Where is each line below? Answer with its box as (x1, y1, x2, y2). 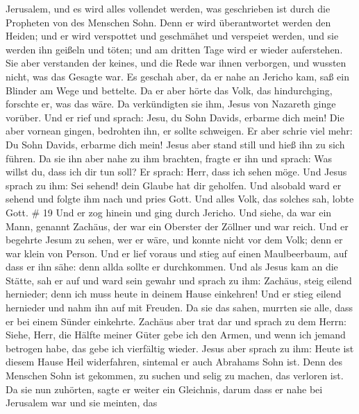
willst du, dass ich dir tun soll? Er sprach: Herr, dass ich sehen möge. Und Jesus (6, 164, 347, 179)
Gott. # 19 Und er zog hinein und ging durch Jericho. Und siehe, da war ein (6, 205, 332, 219)
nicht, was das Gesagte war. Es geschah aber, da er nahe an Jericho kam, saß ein (6, 69, 349, 83)
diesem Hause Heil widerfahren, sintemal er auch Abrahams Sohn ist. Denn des (6, 354, 342, 369)
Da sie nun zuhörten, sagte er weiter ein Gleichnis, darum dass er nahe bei (6, 381, 323, 396)
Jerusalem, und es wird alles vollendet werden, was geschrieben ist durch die (6, 1, 331, 15)
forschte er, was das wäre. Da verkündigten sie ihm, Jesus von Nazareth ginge (6, 96, 336, 111)
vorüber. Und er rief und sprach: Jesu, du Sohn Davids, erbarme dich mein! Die (6, 110, 344, 124)
